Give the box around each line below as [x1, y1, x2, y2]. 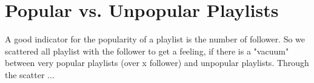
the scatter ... [5, 68, 55, 81]
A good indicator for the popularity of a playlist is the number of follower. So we [5, 33, 306, 45]
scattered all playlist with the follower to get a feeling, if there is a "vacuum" [5, 44, 289, 57]
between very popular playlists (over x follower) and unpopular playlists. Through [5, 56, 309, 69]
